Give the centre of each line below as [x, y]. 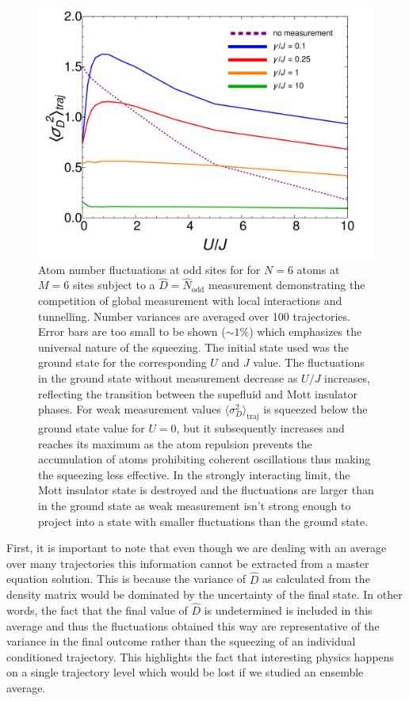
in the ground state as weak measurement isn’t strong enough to [195, 505]
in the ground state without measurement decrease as [168, 377]
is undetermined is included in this [288, 610]
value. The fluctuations [309, 362]
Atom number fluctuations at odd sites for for [149, 269]
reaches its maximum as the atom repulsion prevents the [175, 443]
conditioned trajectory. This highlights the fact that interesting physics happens [201, 656]
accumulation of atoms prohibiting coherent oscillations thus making [204, 459]
